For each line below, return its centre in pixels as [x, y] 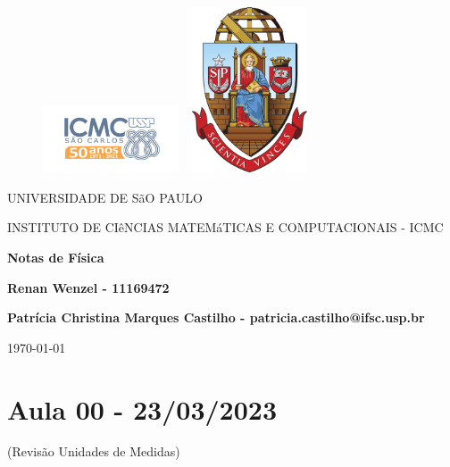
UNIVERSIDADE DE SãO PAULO [105, 197]
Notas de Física [56, 257]
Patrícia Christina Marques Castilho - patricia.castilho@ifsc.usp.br [216, 317]
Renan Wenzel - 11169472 [88, 287]
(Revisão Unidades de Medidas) [94, 451]
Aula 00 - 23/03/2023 [142, 409]
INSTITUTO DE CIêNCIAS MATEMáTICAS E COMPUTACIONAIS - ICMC [225, 227]
